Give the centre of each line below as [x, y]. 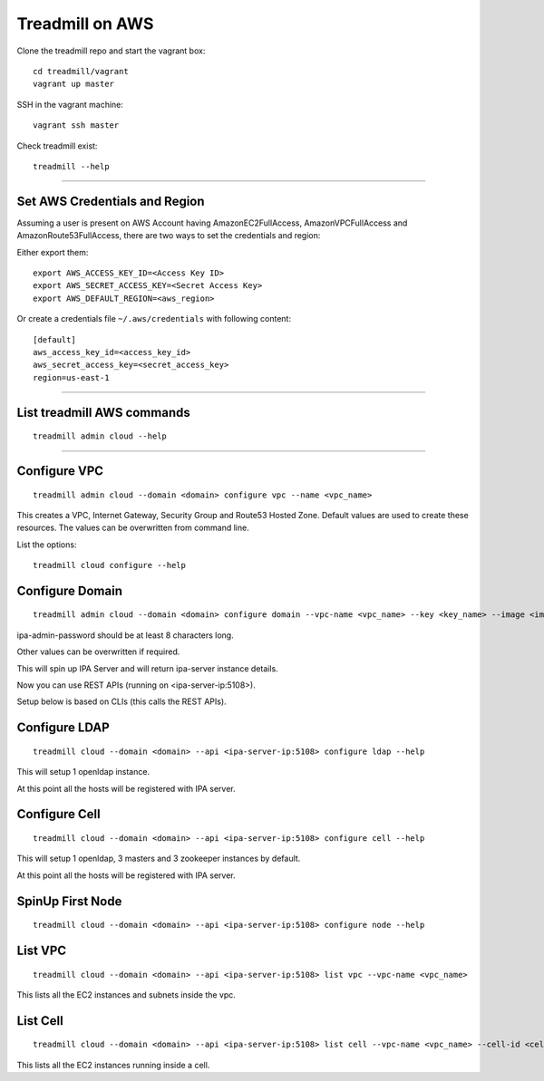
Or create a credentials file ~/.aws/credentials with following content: [154, 319]
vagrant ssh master [76, 125]
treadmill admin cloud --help [100, 436]
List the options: [47, 545]
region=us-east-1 [71, 377]
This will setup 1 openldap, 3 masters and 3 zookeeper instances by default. [159, 859]
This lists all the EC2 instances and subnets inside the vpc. [126, 995]
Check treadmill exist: [57, 146]
